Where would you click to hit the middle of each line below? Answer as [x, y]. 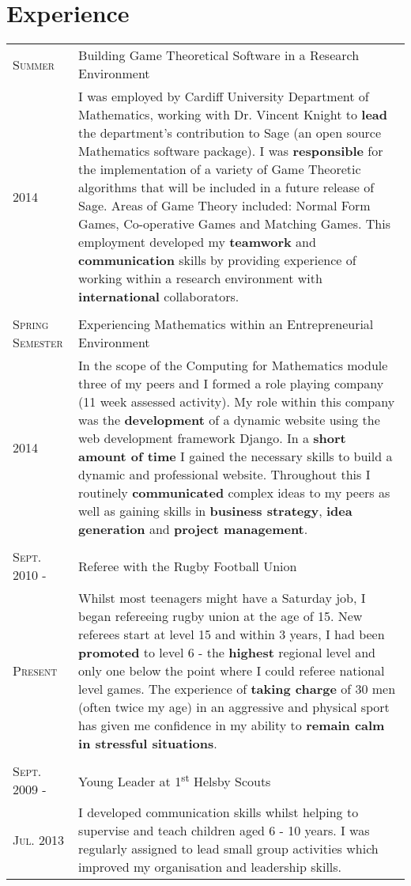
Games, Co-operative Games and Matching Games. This [234, 224]
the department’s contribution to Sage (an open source [230, 133]
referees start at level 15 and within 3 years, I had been [232, 634]
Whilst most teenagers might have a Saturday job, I [222, 598]
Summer [34, 64]
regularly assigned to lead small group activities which [228, 849]
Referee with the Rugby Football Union [188, 566]
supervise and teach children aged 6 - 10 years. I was [224, 831]
